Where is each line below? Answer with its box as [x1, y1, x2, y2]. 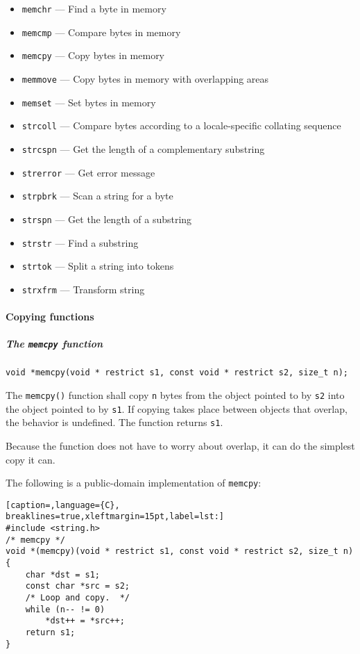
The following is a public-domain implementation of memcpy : [6, 475, 262, 490]
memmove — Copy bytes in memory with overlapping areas [22, 71, 269, 85]
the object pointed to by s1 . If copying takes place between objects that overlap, [6, 401, 348, 416]
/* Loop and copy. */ [25, 593, 130, 603]
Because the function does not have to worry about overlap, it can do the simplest [6, 438, 355, 452]
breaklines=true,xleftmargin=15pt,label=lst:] [6, 512, 224, 522]
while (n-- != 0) [25, 604, 105, 614]
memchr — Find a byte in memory [22, 1, 166, 15]
